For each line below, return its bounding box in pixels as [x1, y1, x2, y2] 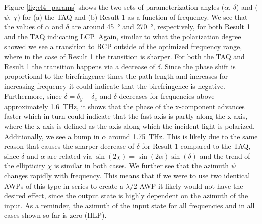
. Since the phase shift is [160, 61, 236, 71]
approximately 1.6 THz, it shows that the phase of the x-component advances [4, 101, 245, 111]
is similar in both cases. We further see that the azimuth [54, 160, 229, 171]
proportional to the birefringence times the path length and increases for [4, 71, 228, 81]
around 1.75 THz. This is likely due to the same [108, 130, 258, 141]
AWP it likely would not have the [139, 180, 243, 191]
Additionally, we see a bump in [4, 130, 100, 141]
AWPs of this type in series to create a [4, 180, 123, 191]
